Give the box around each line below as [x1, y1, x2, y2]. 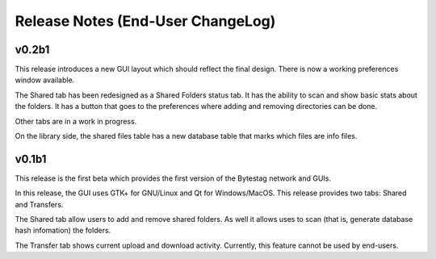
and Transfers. [15, 199, 64, 209]
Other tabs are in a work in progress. [15, 116, 137, 126]
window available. [15, 75, 75, 85]
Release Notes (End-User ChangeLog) [15, 12, 276, 30]
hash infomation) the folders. [15, 226, 111, 236]
